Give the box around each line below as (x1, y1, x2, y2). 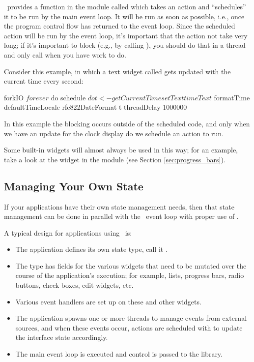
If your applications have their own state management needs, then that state (4, 201, 234, 211)
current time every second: (4, 76, 84, 86)
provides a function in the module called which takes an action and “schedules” (7, 1, 246, 11)
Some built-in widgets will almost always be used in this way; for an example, (4, 145, 238, 155)
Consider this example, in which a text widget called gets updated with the (4, 66, 231, 76)
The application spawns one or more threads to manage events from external (15, 313, 247, 323)
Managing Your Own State (4, 178, 143, 193)
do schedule (51, 92, 86, 102)
